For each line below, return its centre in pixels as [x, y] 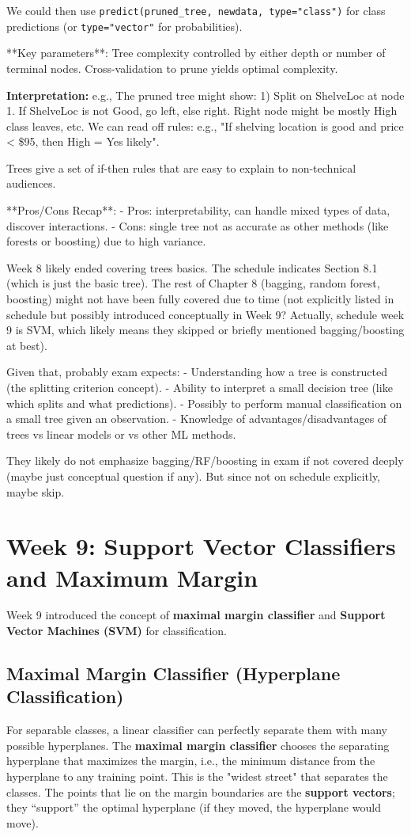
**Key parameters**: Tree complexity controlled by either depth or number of [196, 53]
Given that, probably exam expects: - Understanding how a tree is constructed [197, 372]
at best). [27, 345]
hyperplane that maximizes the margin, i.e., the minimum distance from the [191, 761]
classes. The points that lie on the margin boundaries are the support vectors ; [201, 791]
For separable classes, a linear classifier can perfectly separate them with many [197, 730]
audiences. [31, 183]
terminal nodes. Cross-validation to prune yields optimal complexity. [172, 68]
